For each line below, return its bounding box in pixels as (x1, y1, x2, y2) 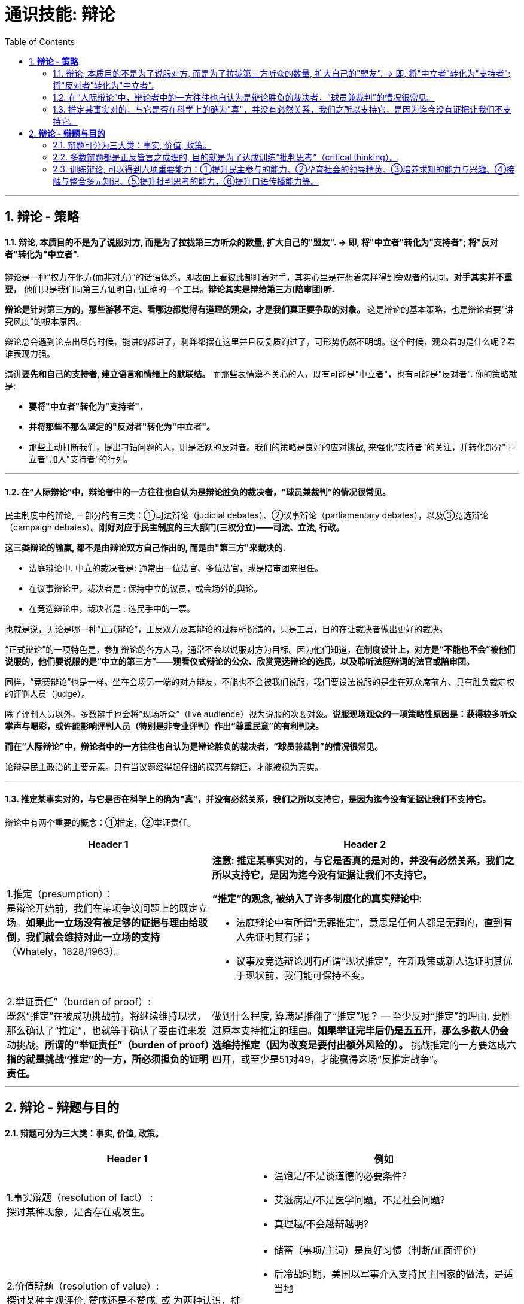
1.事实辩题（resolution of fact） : (7, 1191, 153, 1204)
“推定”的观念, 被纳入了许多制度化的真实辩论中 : (212, 892, 422, 905)
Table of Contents (5, 36, 75, 47)
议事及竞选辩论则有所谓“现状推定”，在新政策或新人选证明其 (236, 954, 503, 967)
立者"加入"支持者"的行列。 (29, 454, 133, 465)
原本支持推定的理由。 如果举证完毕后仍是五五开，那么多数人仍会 (221, 1024, 509, 1036)
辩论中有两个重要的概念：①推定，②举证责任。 (5, 817, 196, 827)
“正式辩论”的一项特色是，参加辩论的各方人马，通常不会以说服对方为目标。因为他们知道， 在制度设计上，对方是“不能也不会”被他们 (5, 644, 516, 654)
